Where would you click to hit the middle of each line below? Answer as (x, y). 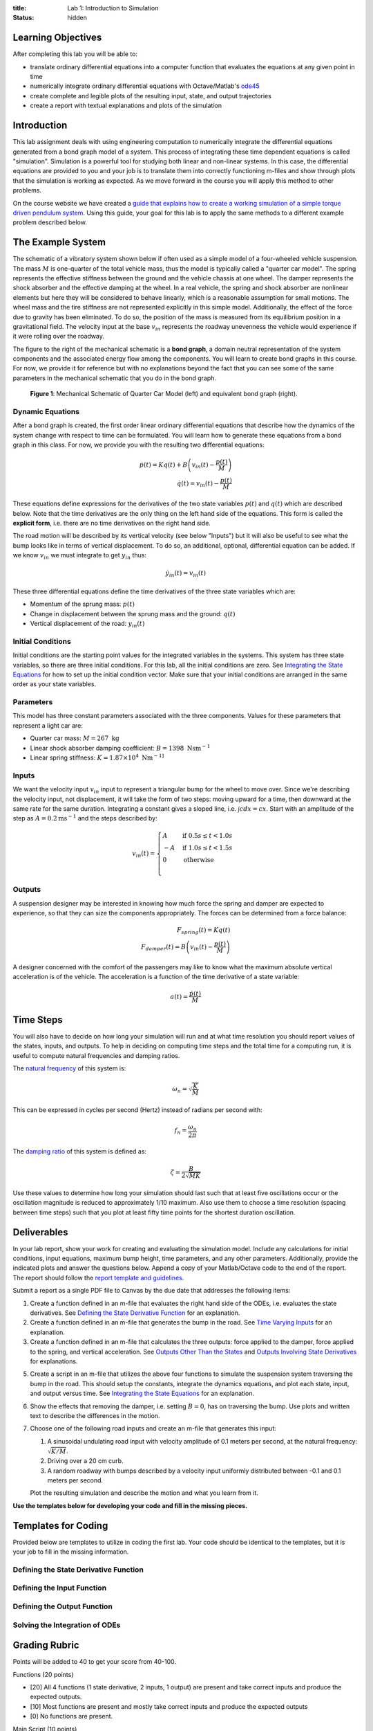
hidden (77, 18)
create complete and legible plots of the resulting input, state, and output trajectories (151, 96)
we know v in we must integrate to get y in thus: (79, 556)
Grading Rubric (46, 1645)
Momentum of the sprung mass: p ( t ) (82, 604)
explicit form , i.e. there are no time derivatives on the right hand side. (112, 523)
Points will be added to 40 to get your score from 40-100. (94, 1662)
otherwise (199, 860)
